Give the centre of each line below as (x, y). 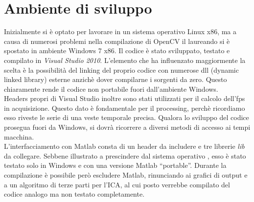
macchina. (19, 136)
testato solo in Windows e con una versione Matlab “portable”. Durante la (115, 165)
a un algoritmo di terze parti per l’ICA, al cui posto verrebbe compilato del (117, 184)
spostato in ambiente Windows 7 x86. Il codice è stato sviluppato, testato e (117, 50)
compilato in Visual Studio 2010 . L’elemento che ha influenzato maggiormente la (125, 60)
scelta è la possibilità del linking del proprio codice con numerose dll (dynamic (121, 70)
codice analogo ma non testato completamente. (74, 194)
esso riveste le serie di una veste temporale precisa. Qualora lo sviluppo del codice (127, 117)
